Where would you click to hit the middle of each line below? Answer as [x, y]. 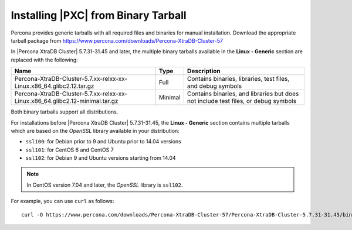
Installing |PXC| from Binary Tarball [99, 15]
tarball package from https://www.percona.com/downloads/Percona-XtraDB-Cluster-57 [117, 40]
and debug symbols [214, 86]
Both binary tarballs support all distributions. [65, 112]
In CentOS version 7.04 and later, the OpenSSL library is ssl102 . [105, 185]
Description [204, 71]
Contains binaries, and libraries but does [243, 94]
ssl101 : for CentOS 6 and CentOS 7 [70, 150]
